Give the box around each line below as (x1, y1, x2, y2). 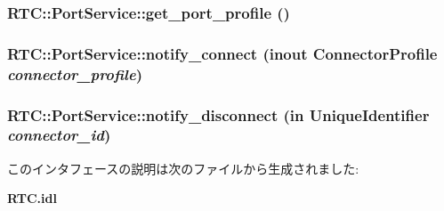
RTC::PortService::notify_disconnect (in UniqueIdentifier (7, 103, 430, 126)
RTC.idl (7, 189, 57, 207)
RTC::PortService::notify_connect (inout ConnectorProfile (7, 42, 438, 64)
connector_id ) (7, 124, 111, 146)
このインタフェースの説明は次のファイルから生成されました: (7, 158, 359, 177)
